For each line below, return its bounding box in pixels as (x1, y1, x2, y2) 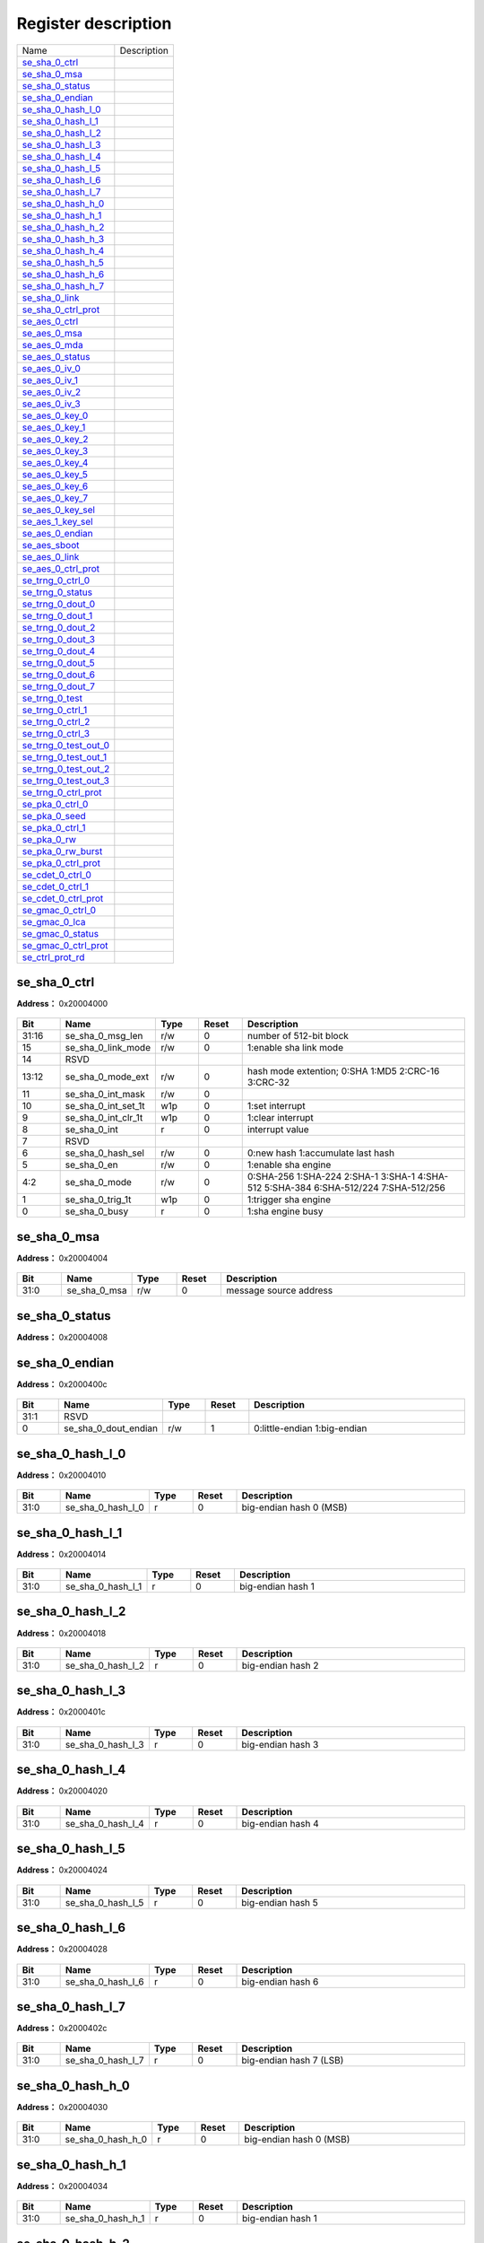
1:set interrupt (246, 1100, 306, 1113)
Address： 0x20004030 (16, 2101, 108, 2112)
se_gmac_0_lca (22, 915, 86, 928)
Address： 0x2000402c (16, 2023, 108, 2034)
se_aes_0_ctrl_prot (22, 562, 100, 574)
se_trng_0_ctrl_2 (22, 715, 91, 728)
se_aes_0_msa (22, 327, 82, 339)
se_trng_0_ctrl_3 (22, 727, 90, 739)
